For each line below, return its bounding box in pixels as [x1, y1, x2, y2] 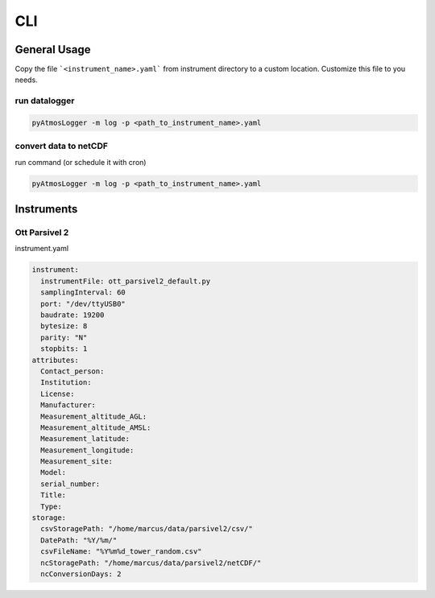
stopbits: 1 [40, 344, 88, 353]
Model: [40, 468, 67, 477]
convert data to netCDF [14, 141, 109, 152]
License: [40, 389, 75, 398]
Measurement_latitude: [40, 435, 130, 443]
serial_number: [40, 479, 101, 489]
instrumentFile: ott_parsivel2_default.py [40, 276, 211, 286]
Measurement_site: [40, 457, 113, 466]
